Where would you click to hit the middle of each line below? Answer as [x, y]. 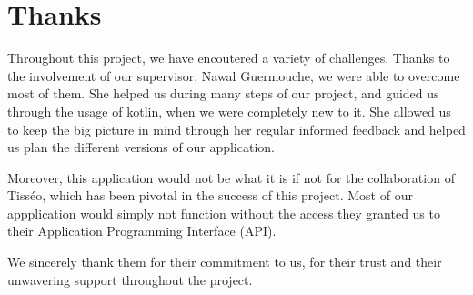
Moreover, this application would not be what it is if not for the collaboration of [231, 177]
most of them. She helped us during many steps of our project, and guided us [223, 93]
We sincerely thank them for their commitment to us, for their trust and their [225, 262]
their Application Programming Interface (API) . [142, 231]
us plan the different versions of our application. [141, 147]
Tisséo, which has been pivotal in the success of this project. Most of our [210, 195]
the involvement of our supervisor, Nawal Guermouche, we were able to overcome [234, 75]
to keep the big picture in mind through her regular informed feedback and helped [236, 129]
